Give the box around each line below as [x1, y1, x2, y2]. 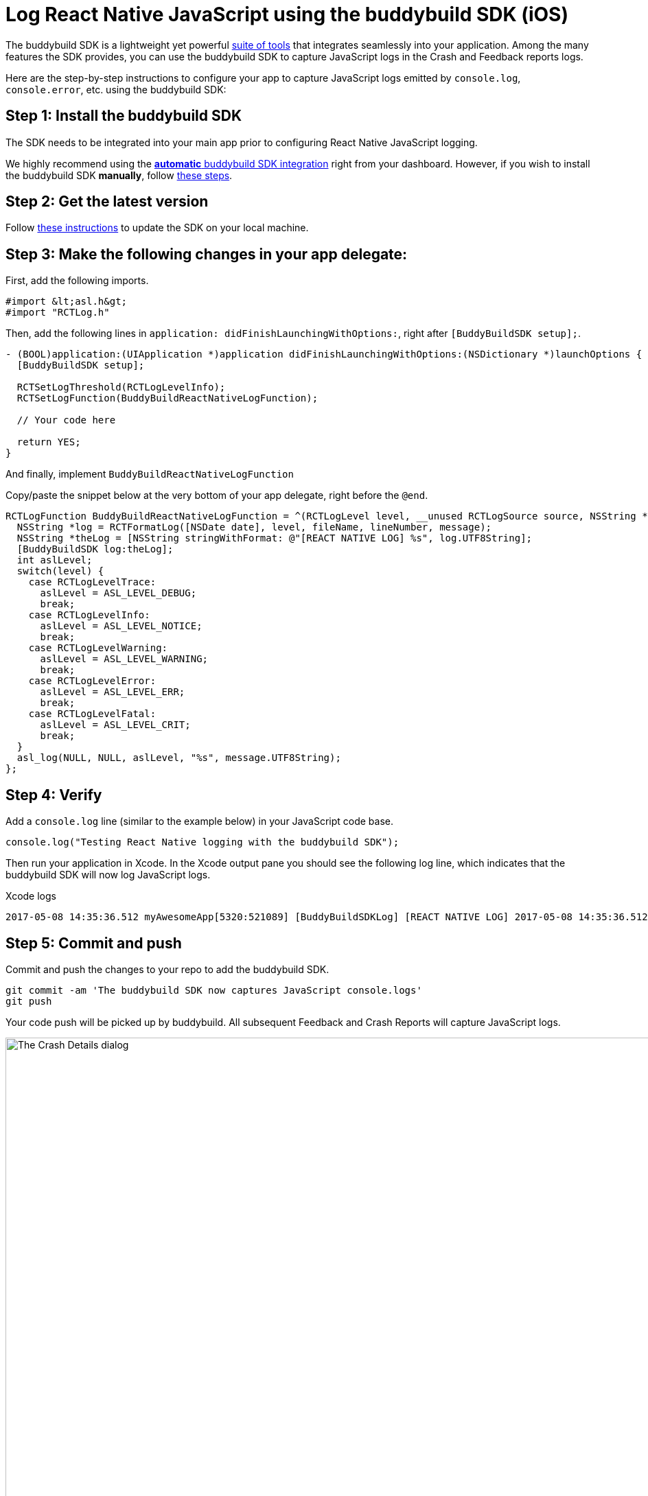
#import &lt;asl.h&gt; [5, 296, 128, 307]
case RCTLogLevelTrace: [28, 576, 157, 588]
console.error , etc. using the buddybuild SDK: [5, 83, 227, 95]
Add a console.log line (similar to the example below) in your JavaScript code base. [5, 815, 394, 828]
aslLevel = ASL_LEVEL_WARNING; [40, 653, 209, 665]
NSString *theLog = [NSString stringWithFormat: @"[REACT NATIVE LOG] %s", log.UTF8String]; [16, 533, 533, 544]
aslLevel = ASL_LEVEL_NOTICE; [40, 620, 202, 632]
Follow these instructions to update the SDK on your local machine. [5, 222, 309, 234]
